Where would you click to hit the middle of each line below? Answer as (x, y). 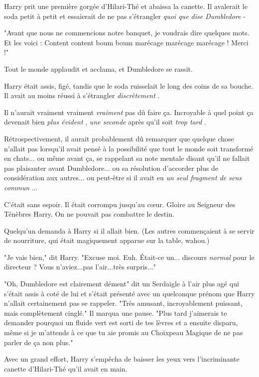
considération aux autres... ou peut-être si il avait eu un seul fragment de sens (123, 178)
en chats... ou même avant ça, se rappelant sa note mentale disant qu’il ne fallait (127, 158)
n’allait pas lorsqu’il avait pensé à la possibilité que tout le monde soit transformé (129, 148)
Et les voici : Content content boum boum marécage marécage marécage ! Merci (126, 42)
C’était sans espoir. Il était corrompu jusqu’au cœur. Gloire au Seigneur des (120, 204)
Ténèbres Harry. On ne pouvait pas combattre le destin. (89, 214)
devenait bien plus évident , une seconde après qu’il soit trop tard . (105, 122)
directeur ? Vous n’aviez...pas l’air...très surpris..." (80, 267)
